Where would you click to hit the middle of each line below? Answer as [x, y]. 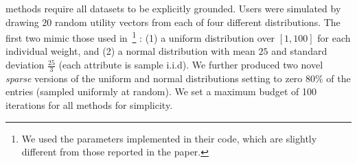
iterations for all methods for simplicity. [89, 105]
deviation [25, 65]
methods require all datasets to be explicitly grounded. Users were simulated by [173, 8]
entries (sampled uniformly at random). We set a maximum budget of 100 [161, 91]
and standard [299, 51]
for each [334, 37]
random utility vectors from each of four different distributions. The [197, 22]
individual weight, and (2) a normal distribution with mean [130, 51]
